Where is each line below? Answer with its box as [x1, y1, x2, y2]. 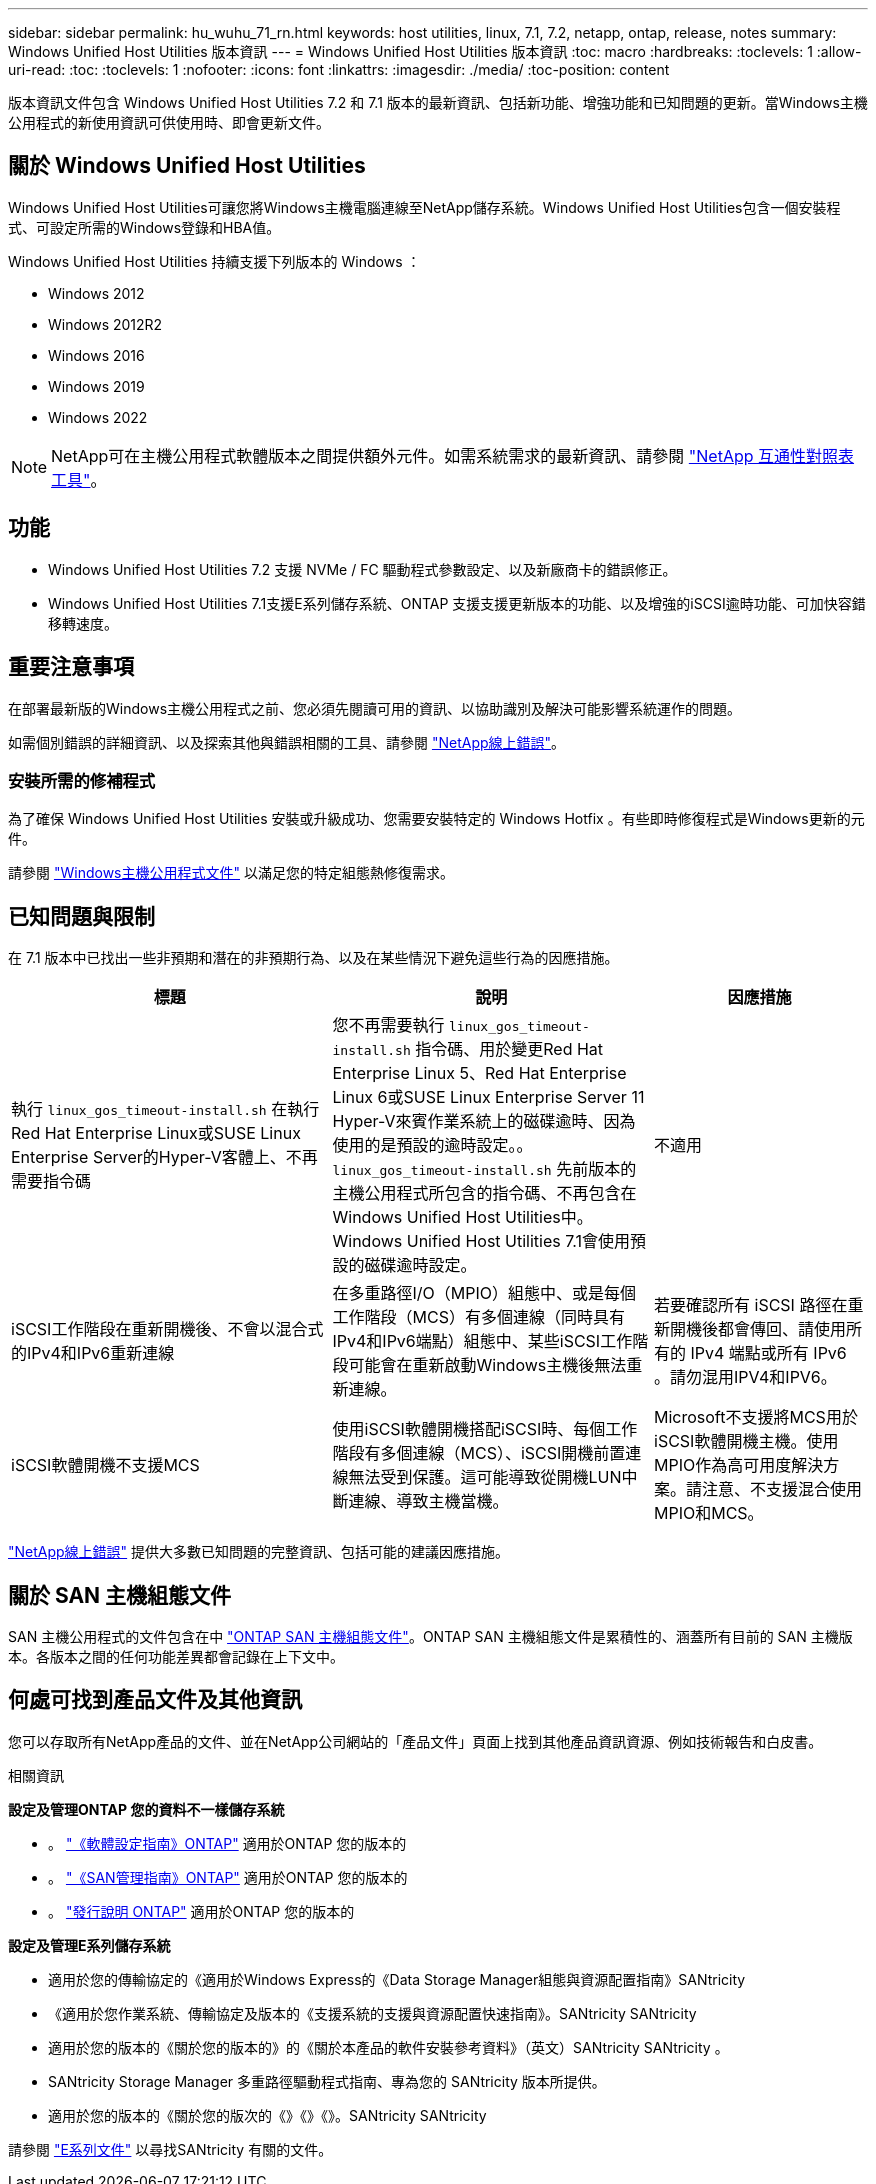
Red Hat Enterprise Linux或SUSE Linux [11, 1123, 301, 1144]
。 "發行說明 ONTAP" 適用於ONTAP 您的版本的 [48, 1902, 355, 1920]
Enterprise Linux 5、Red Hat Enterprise [332, 1063, 627, 1084]
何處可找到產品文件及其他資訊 [8, 1687, 302, 1713]
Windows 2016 [48, 346, 145, 364]
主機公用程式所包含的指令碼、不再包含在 [332, 1183, 637, 1204]
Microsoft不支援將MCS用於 [654, 1407, 858, 1428]
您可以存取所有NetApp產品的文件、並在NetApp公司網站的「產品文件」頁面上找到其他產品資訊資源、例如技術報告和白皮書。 [8, 1732, 823, 1750]
